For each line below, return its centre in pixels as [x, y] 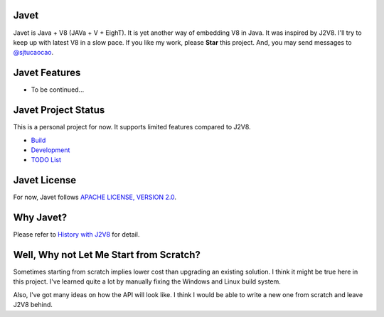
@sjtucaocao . [33, 53]
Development [50, 150]
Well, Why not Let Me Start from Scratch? [107, 255]
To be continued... [58, 90]
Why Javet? [40, 217]
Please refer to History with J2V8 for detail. [76, 235]
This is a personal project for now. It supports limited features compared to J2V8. [132, 127]
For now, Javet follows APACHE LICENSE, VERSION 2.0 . [95, 197]
